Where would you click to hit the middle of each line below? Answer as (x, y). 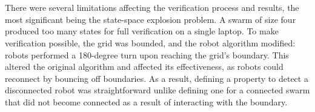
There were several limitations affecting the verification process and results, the (152, 8)
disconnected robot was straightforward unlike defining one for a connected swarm (157, 90)
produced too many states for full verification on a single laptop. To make (142, 31)
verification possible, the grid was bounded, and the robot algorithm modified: (150, 42)
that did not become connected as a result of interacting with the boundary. (146, 101)
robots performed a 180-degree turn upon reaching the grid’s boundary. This (147, 54)
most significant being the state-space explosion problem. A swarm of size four (151, 19)
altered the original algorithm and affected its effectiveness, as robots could (144, 67)
